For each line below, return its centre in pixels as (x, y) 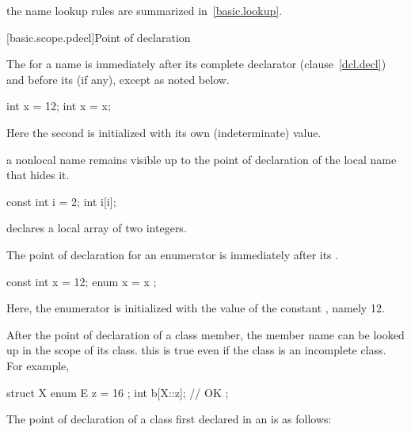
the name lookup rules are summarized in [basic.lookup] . (145, 10)
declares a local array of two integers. (97, 228)
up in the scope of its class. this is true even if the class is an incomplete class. (196, 350)
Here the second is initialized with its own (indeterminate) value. (164, 132)
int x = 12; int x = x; (59, 106)
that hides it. (38, 175)
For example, (38, 365)
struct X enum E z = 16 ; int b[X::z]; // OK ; (118, 392)
